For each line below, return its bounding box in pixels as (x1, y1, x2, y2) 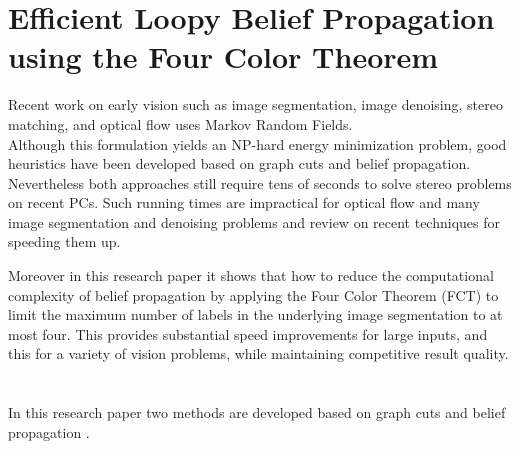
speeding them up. (8, 231, 121, 252)
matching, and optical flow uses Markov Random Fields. (8, 113, 353, 134)
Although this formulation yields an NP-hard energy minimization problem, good (8, 133, 507, 154)
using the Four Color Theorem (8, 36, 439, 77)
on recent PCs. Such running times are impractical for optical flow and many (8, 192, 480, 213)
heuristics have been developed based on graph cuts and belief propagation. (8, 153, 471, 174)
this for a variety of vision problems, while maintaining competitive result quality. (8, 343, 509, 364)
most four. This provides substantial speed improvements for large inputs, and (8, 323, 488, 344)
